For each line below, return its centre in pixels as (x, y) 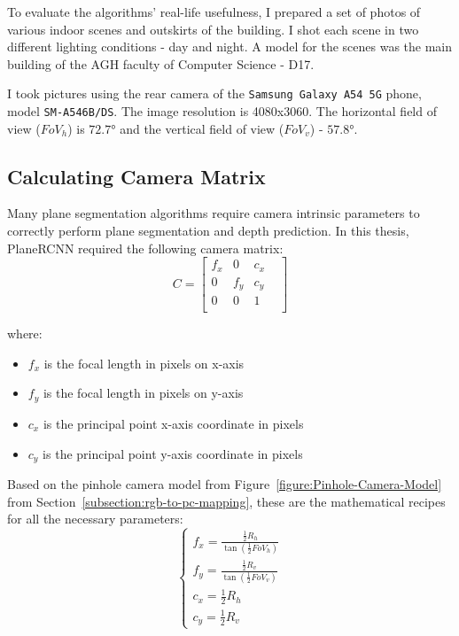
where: (25, 334)
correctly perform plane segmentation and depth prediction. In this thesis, (208, 231)
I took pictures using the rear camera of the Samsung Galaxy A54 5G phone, (214, 93)
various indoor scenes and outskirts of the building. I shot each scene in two (213, 29)
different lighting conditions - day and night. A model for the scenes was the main (230, 47)
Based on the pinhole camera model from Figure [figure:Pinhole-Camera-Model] (225, 483)
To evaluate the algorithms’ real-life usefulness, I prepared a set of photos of (214, 12)
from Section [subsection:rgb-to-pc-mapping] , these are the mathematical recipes (226, 501)
